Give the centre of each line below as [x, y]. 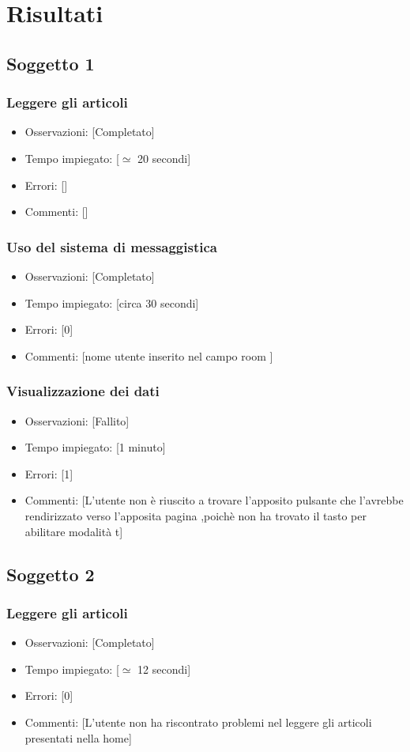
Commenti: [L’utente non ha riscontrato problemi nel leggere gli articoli [198, 722]
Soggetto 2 [51, 574]
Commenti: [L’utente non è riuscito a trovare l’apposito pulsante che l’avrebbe [214, 500]
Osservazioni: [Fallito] [77, 420]
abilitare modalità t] [74, 531]
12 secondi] [164, 669]
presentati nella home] [78, 737]
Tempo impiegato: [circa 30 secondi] [112, 302]
